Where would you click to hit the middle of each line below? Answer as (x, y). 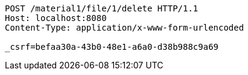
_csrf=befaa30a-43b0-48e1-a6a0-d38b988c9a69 (112, 47)
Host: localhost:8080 (56, 18)
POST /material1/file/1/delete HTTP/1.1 (102, 8)
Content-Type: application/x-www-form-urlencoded (125, 28)
